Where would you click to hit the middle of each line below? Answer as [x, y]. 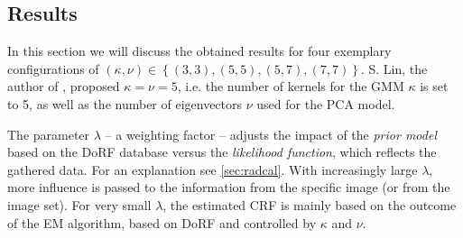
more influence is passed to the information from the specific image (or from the [229, 187]
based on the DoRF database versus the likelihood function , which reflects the [222, 152]
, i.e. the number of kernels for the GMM [291, 86]
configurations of [53, 68]
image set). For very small [79, 204]
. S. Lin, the [394, 68]
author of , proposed [64, 86]
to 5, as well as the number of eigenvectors [125, 103]
